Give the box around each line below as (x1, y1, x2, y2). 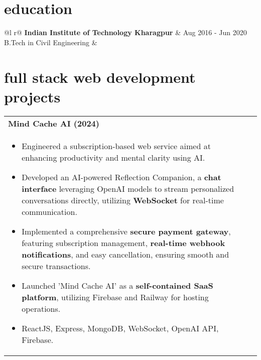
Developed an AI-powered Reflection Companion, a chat (22, 171, 221, 183)
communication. (22, 205, 77, 217)
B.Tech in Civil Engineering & (4, 37, 97, 47)
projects (4, 86, 61, 106)
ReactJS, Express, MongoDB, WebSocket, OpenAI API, (22, 322, 219, 334)
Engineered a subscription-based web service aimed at (22, 140, 211, 152)
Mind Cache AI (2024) (8, 117, 99, 129)
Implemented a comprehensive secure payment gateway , (22, 225, 231, 237)
